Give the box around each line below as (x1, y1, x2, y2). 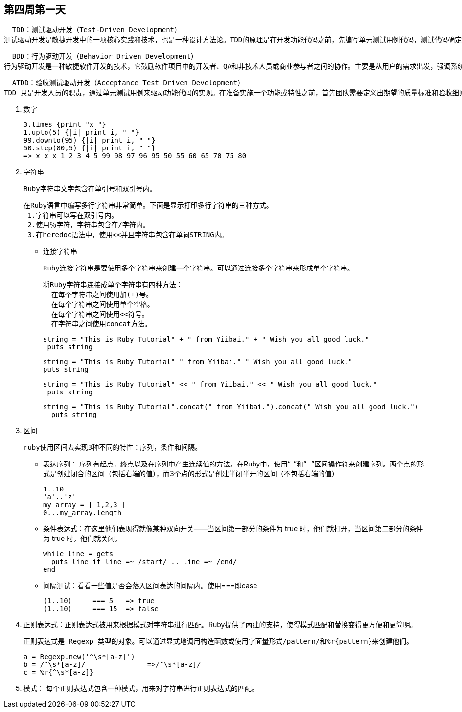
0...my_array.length (43, 509, 122, 517)
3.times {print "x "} (23, 121, 106, 129)
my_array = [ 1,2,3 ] (43, 501, 126, 509)
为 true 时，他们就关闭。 (43, 534, 122, 543)
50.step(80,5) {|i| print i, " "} (23, 144, 156, 152)
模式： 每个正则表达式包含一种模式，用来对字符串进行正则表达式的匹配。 (23, 684, 258, 693)
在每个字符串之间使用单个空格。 (51, 300, 154, 309)
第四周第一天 (4, 3, 66, 16)
